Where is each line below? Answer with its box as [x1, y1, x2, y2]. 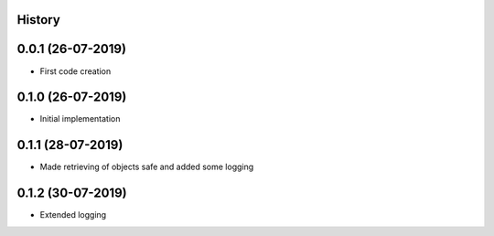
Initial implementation [39, 113, 121, 124]
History [16, 12, 61, 27]
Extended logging [39, 209, 107, 220]
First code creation [39, 65, 112, 77]
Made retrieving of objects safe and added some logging [39, 161, 254, 173]
